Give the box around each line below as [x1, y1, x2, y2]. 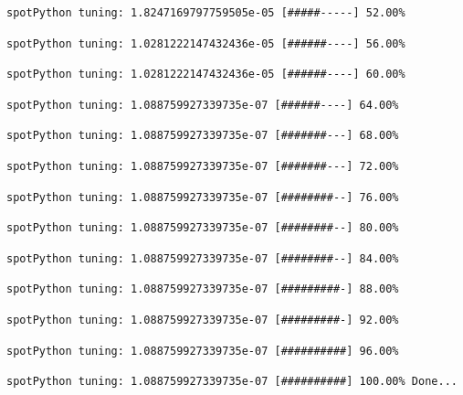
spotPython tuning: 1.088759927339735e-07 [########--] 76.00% [6, 190, 399, 204]
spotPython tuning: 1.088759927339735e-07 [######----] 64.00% [6, 98, 399, 112]
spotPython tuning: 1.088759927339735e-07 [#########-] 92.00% [6, 313, 399, 326]
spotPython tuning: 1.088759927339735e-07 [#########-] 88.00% [6, 283, 399, 296]
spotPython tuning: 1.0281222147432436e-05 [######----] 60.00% [6, 68, 405, 81]
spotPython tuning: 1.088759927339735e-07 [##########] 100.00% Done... [6, 375, 458, 389]
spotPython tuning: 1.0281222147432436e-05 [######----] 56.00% [6, 37, 405, 50]
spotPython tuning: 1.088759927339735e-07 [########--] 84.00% [6, 251, 399, 265]
